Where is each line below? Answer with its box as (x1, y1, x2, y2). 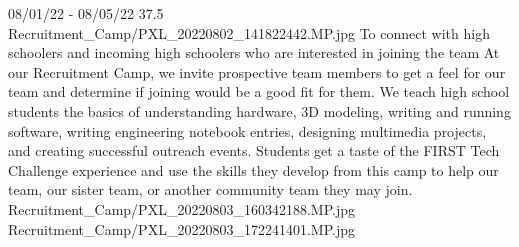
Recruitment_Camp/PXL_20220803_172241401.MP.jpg (8, 218, 355, 239)
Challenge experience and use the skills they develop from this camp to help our (8, 159, 499, 180)
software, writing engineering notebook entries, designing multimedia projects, (8, 120, 487, 141)
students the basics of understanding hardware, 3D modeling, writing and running (8, 100, 511, 121)
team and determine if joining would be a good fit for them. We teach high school (8, 81, 510, 102)
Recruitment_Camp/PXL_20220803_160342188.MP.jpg (8, 198, 355, 219)
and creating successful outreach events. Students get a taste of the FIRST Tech (8, 140, 500, 161)
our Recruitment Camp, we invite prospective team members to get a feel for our (8, 61, 506, 82)
